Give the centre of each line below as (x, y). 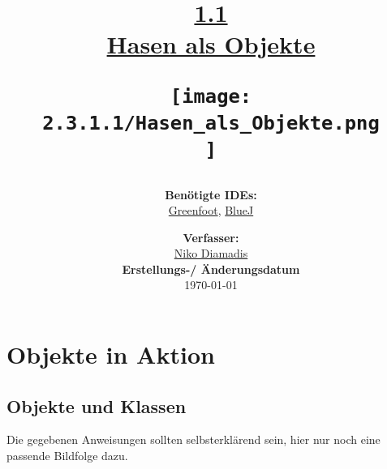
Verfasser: (211, 237)
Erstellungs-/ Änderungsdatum (211, 269)
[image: (211, 96)
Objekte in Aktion (111, 354)
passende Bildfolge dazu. (67, 456)
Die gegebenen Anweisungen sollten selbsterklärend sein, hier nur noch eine (193, 439)
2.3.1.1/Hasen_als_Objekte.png (211, 123)
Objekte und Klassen (97, 405)
